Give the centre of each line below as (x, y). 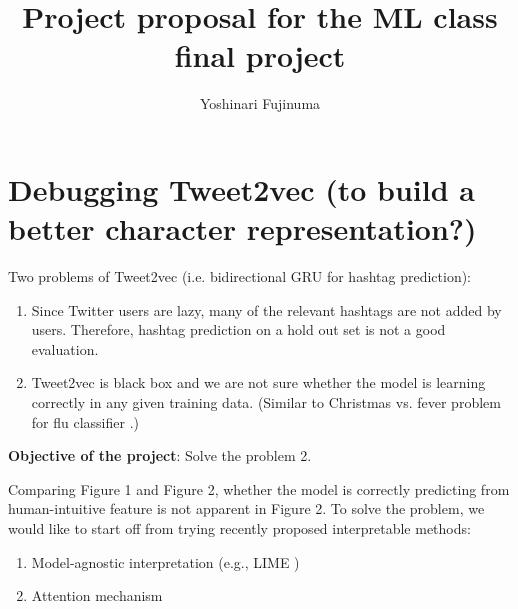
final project (260, 55)
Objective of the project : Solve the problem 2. (160, 455)
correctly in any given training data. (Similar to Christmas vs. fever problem (266, 402)
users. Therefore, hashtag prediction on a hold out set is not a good (238, 329)
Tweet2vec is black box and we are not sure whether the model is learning (258, 382)
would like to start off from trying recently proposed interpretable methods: (239, 527)
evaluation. (65, 348)
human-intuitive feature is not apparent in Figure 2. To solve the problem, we (246, 508)
